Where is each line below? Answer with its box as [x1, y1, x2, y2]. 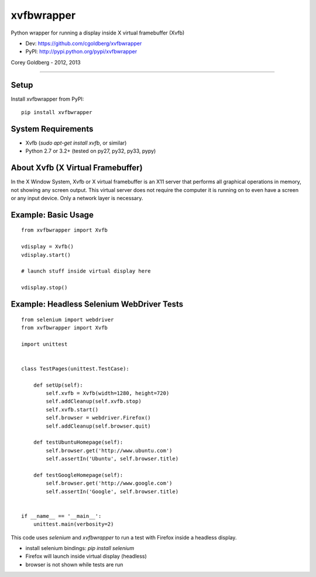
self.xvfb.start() [46, 406, 99, 413]
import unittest [21, 341, 68, 348]
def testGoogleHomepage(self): [33, 472, 123, 478]
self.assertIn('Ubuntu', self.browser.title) [46, 455, 178, 462]
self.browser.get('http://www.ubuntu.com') [46, 447, 173, 454]
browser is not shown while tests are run [25, 561, 123, 568]
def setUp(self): [33, 382, 83, 389]
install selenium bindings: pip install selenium [25, 545, 135, 552]
